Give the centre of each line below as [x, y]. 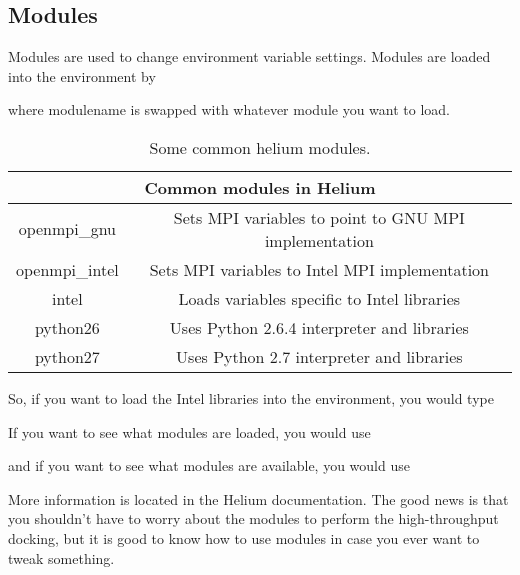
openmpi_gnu [67, 229]
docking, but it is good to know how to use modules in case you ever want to [244, 537]
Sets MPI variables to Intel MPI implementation [319, 269]
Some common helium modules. [260, 147]
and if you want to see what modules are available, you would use [209, 465]
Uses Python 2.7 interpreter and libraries [319, 356]
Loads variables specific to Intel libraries [319, 298]
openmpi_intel [67, 269]
